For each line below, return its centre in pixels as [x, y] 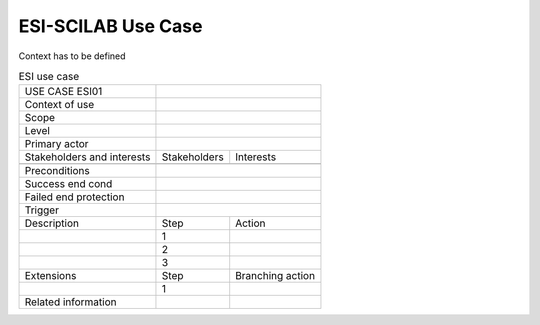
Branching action [275, 276]
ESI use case [49, 77]
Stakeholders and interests [87, 157]
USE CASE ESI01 [63, 92]
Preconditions [57, 171]
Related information [70, 302]
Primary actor [56, 144]
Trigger [42, 210]
